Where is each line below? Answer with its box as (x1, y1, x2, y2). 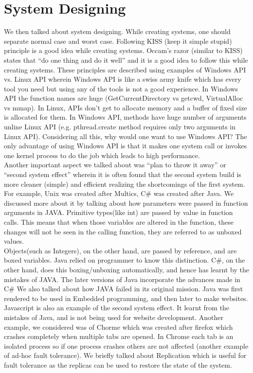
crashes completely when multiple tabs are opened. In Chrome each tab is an (4, 331, 234, 341)
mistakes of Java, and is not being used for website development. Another (4, 312, 223, 322)
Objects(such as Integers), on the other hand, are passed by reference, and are (4, 245, 237, 255)
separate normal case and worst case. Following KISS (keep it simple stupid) (4, 36, 232, 46)
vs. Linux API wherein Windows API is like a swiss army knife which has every (4, 74, 241, 84)
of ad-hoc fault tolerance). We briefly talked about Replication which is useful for (4, 350, 247, 360)
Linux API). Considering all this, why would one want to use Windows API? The (4, 131, 247, 141)
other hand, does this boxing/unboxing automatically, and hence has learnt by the (4, 264, 249, 274)
